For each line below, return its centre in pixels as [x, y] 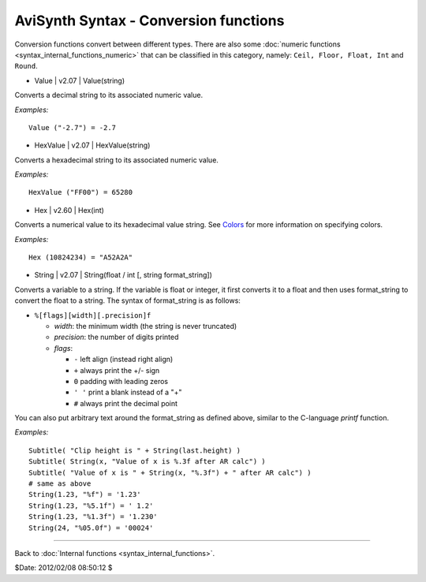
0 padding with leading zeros [121, 381]
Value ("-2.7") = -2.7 [73, 127]
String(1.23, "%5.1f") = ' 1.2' [91, 506]
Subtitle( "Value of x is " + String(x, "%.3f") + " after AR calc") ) [170, 472]
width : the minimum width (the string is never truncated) [146, 326]
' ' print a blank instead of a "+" [128, 392]
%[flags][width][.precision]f [93, 315]
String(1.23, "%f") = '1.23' [85, 494]
